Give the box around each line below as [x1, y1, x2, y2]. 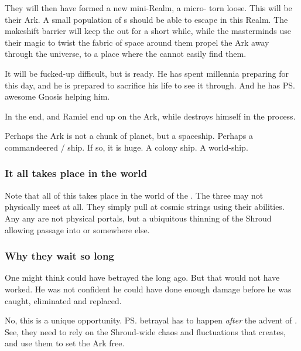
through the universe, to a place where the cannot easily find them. [5, 47, 247, 60]
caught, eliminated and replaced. [5, 294, 122, 306]
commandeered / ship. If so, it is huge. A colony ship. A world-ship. [5, 141, 248, 153]
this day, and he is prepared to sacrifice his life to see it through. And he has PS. [5, 79, 295, 91]
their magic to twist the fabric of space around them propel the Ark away [5, 36, 269, 48]
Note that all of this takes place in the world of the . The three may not [5, 189, 264, 201]
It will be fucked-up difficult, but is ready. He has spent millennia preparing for [5, 67, 289, 79]
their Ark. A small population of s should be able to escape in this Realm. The [5, 13, 288, 25]
